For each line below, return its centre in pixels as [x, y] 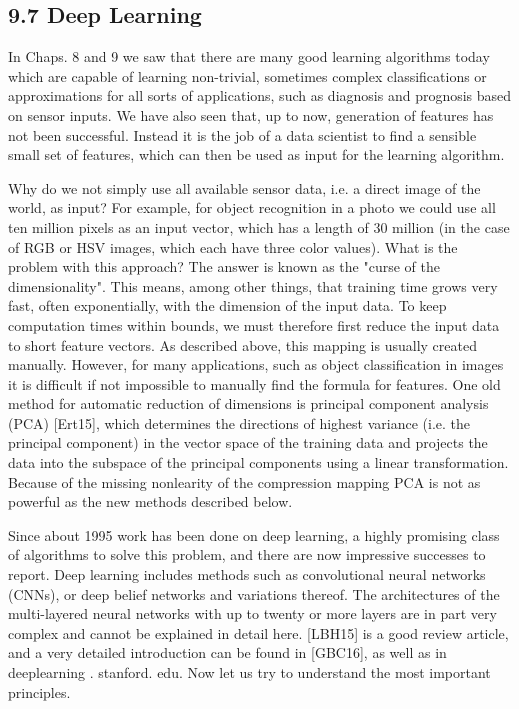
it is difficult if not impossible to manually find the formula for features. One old [254, 383]
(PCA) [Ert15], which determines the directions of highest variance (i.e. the [239, 422]
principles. [39, 691]
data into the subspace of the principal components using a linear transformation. [258, 462]
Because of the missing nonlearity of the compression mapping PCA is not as [244, 481]
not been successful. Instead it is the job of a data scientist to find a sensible [242, 134]
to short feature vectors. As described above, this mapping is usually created [242, 344]
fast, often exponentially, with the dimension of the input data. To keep [227, 305]
